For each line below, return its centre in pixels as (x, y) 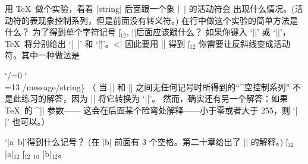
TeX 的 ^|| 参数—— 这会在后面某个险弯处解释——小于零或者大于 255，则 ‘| (151, 110)
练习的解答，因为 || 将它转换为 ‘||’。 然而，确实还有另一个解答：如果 (154, 98)
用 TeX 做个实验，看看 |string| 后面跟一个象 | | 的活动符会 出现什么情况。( (150, 8)
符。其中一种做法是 (42, 55)
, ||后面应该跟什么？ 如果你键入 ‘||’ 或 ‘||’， (208, 32)
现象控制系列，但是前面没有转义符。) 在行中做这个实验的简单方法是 (168, 20)
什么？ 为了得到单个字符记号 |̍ (63, 32)
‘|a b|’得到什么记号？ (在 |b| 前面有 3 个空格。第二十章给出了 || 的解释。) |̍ (146, 141)
